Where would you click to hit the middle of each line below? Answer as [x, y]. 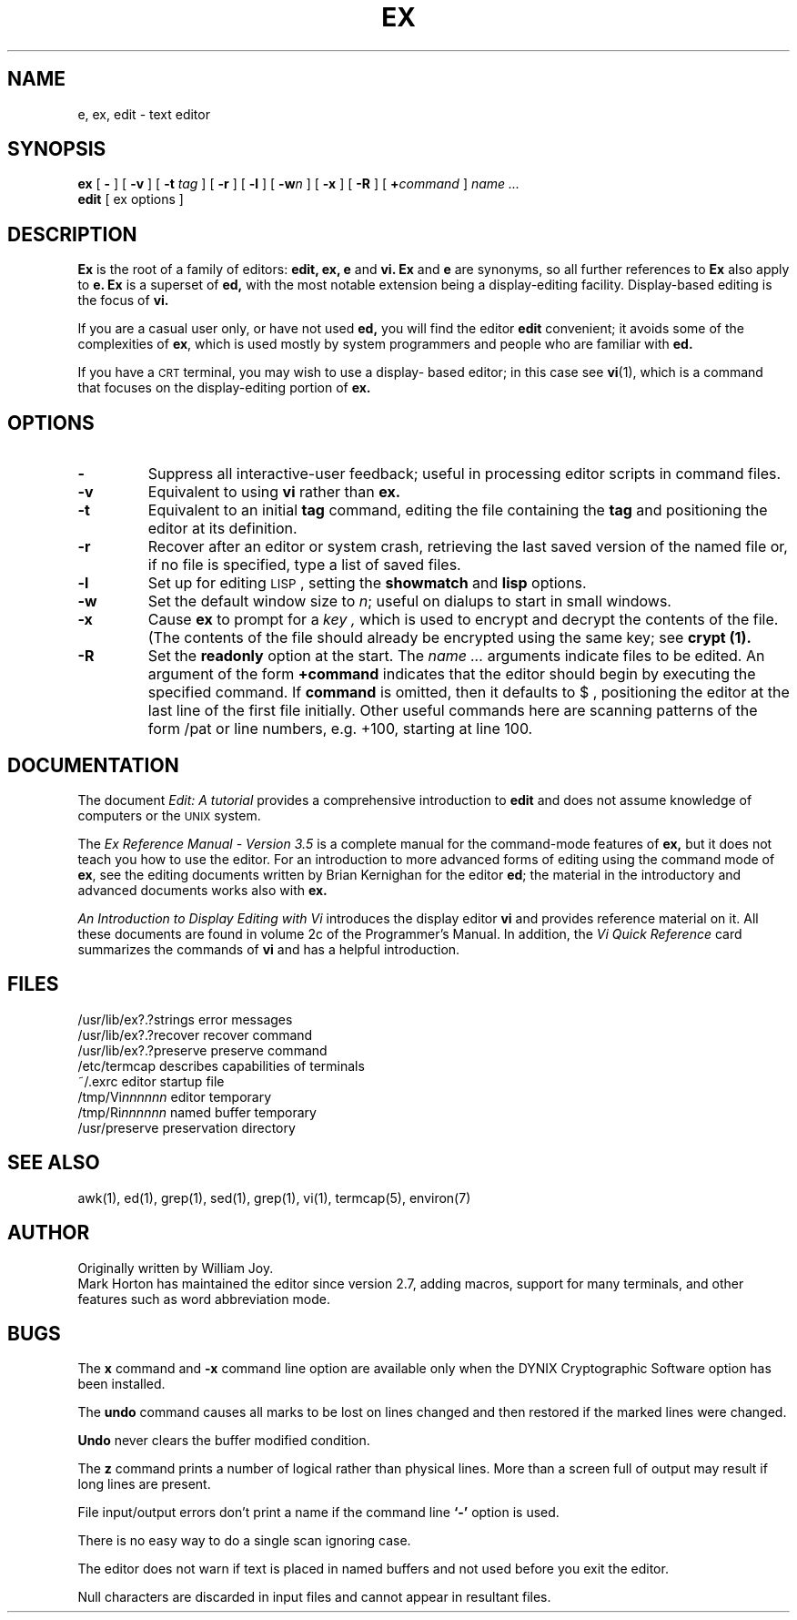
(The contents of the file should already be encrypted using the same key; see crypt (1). [449, 638]
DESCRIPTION [72, 234]
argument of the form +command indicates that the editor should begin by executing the [452, 674]
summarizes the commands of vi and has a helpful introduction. [269, 949]
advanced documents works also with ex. [202, 890]
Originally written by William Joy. [176, 1268]
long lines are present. [144, 1484]
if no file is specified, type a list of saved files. [304, 565]
